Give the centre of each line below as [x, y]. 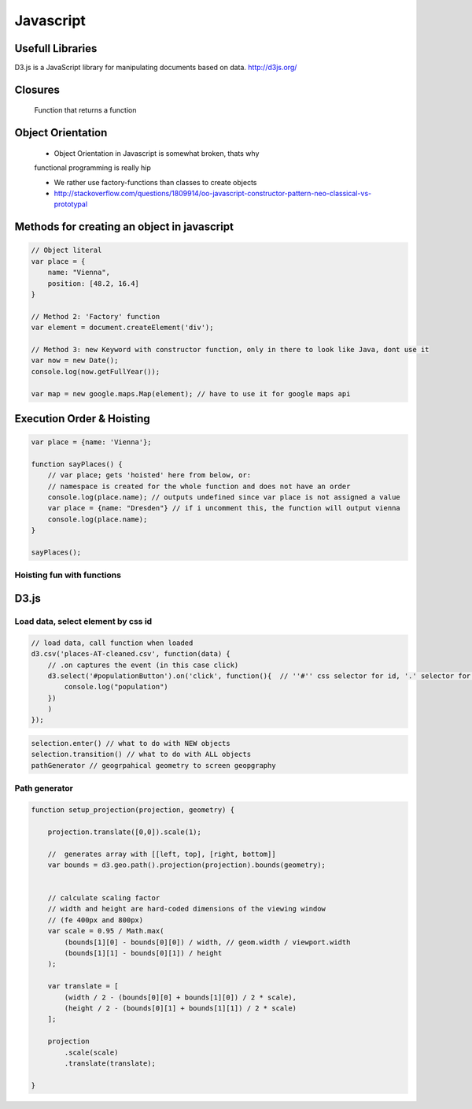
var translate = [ [83, 986]
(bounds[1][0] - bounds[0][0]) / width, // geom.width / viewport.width [207, 942]
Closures [37, 89]
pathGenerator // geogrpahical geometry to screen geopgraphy [153, 765]
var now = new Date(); [75, 361]
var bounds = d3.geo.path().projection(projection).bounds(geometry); [187, 865]
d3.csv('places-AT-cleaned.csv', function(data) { [131, 654]
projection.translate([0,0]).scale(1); [125, 832]
